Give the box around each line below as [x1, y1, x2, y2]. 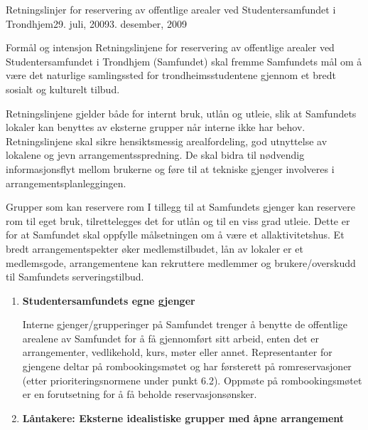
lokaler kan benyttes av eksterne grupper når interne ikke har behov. [6, 120, 305, 135]
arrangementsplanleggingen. [6, 175, 126, 190]
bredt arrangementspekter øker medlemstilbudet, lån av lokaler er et [6, 241, 303, 256]
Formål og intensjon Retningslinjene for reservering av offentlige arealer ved [6, 40, 335, 55]
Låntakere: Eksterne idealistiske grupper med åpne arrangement [22, 410, 345, 425]
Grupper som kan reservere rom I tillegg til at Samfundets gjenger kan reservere [6, 199, 355, 214]
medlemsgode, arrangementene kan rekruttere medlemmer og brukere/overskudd [6, 255, 356, 270]
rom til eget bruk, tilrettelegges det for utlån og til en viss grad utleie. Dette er [6, 213, 350, 228]
